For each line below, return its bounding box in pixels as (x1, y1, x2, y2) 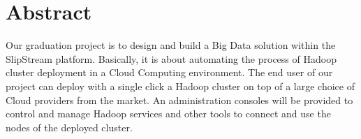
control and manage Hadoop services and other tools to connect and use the (6, 106, 331, 121)
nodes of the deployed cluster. (6, 119, 133, 134)
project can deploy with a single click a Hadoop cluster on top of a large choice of (6, 78, 355, 93)
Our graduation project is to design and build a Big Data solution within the (6, 38, 336, 52)
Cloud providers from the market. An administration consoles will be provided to (6, 92, 353, 107)
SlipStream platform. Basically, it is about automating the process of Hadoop (6, 51, 337, 66)
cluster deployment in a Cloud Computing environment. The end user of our (6, 65, 333, 80)
